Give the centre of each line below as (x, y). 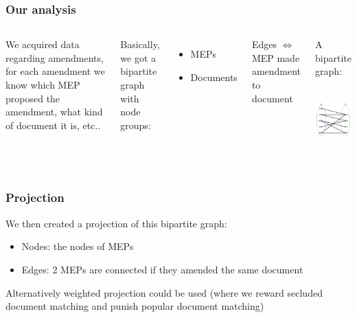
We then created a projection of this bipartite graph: (116, 223)
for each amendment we (55, 71)
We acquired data (43, 44)
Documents (214, 77)
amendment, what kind (54, 112)
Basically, (140, 44)
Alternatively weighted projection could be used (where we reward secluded (164, 292)
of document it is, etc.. (53, 125)
